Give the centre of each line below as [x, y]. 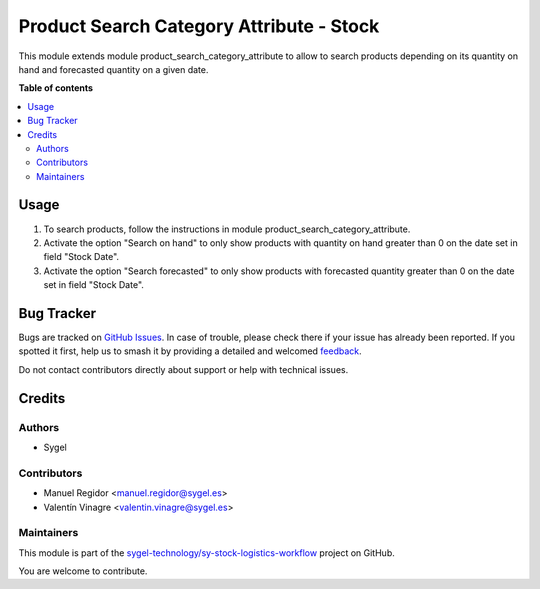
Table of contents [56, 88]
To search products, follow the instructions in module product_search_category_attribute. [227, 229]
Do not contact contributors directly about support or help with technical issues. [183, 369]
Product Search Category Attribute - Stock [199, 26]
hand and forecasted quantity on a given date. [113, 69]
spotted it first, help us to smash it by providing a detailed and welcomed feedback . [190, 351]
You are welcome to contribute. [83, 571]
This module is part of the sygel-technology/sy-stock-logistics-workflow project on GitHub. [206, 552]
